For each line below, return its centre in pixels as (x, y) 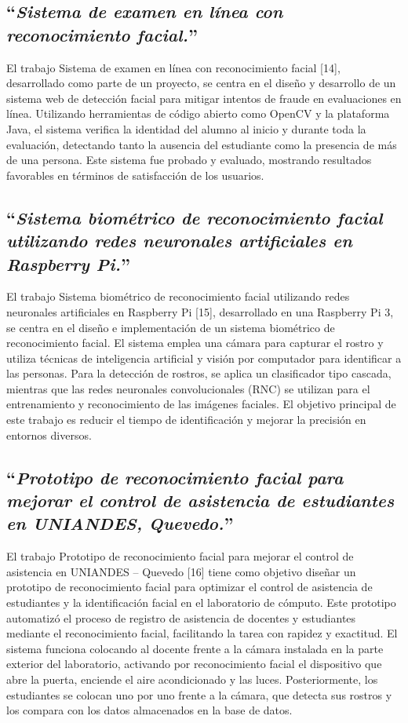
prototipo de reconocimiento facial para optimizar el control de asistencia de (189, 587)
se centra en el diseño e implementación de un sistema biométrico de (171, 327)
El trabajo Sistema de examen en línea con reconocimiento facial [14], (173, 67)
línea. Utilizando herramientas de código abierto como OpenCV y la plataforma (198, 113)
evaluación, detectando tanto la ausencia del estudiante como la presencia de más (202, 144)
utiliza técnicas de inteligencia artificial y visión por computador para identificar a (204, 358)
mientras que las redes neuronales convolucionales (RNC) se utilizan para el (188, 388)
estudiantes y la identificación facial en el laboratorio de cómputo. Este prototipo (201, 602)
